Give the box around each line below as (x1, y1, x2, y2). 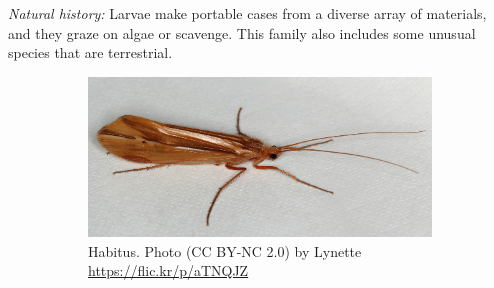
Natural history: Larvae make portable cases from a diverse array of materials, (8, 3, 487, 23)
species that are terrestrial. (8, 42, 173, 63)
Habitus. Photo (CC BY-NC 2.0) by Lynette (88, 240, 362, 261)
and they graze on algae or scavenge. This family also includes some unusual (8, 22, 476, 43)
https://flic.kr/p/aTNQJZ (88, 260, 249, 281)
